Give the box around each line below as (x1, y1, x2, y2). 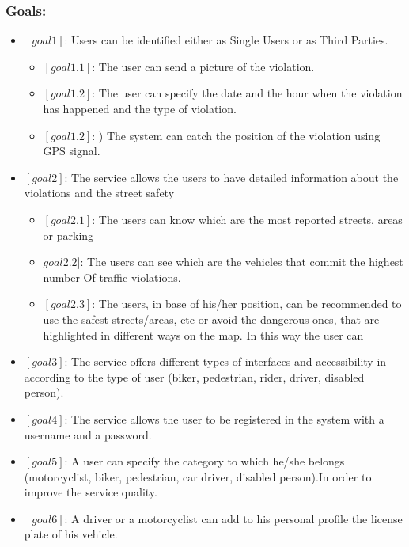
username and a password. (24, 426, 152, 443)
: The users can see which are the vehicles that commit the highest (80, 253, 403, 270)
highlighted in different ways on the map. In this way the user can (43, 326, 364, 343)
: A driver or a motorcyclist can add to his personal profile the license (64, 510, 403, 526)
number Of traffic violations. (43, 268, 181, 285)
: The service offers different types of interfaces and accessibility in (64, 353, 387, 370)
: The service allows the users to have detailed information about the (64, 169, 399, 185)
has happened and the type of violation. (43, 101, 237, 116)
